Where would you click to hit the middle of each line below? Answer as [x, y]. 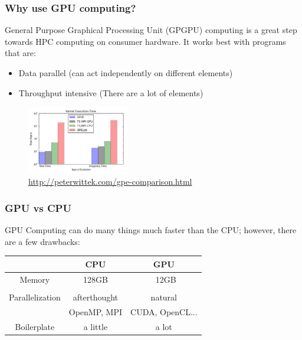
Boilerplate [35, 326]
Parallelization [35, 297]
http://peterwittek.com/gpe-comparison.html [110, 182]
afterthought [96, 297]
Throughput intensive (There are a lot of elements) [111, 92]
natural [164, 297]
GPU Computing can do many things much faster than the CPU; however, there [151, 230]
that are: [20, 53]
